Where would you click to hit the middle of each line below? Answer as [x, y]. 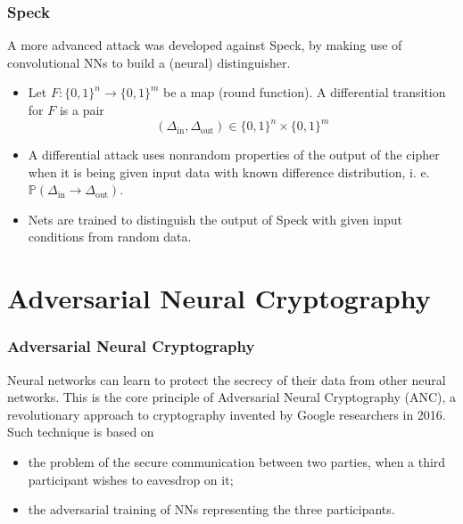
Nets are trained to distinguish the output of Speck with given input [215, 219]
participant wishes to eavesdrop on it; [131, 479]
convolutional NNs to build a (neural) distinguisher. [149, 62]
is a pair [82, 110]
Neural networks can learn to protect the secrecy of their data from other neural [227, 379]
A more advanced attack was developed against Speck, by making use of [205, 45]
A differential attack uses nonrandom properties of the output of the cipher [234, 155]
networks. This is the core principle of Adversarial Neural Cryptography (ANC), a [232, 397]
